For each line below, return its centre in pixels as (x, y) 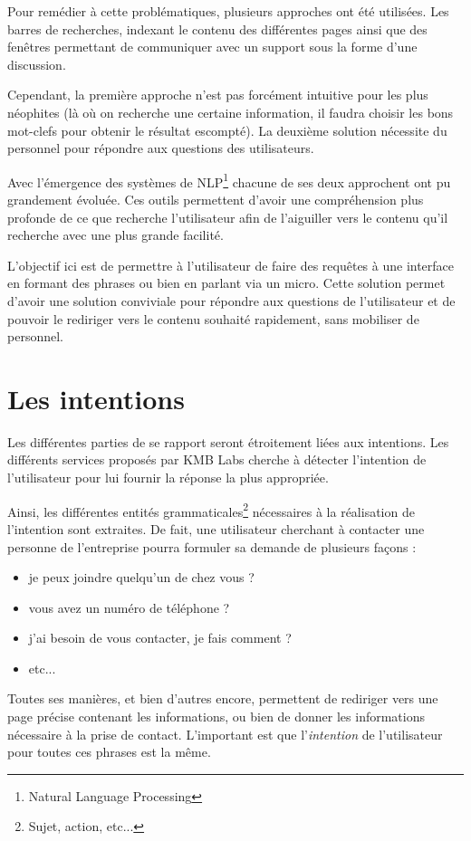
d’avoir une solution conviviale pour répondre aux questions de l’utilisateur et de (231, 300)
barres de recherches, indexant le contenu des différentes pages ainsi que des (217, 29)
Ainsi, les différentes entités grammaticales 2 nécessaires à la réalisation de (211, 510)
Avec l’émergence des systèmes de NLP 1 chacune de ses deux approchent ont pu (229, 180)
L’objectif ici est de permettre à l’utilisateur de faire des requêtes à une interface (231, 265)
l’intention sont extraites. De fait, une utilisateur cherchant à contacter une (216, 528)
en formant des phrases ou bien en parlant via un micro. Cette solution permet (226, 283)
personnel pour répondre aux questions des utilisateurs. (161, 148)
